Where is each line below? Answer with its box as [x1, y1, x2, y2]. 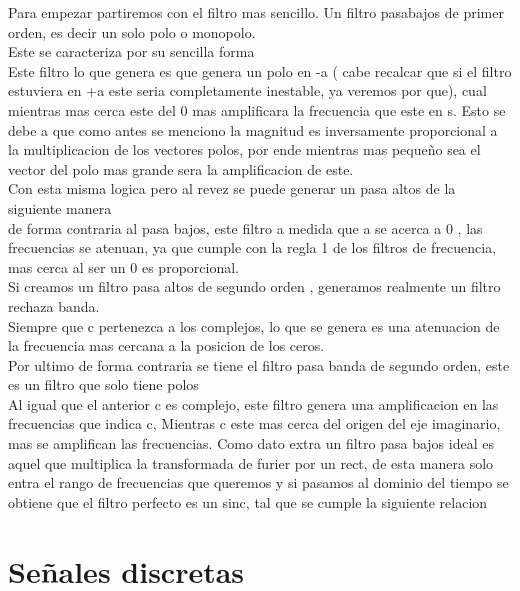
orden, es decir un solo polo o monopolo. [8, 21, 256, 42]
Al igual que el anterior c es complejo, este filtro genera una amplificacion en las [8, 393, 499, 414]
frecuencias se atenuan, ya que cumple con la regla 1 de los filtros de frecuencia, [8, 237, 497, 258]
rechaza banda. [8, 295, 100, 316]
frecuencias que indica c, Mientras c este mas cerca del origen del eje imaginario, [8, 413, 501, 434]
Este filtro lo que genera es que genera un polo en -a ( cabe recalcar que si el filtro [8, 60, 512, 81]
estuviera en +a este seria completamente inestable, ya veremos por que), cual [8, 80, 487, 101]
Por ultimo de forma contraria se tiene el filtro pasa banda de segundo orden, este [8, 354, 510, 375]
